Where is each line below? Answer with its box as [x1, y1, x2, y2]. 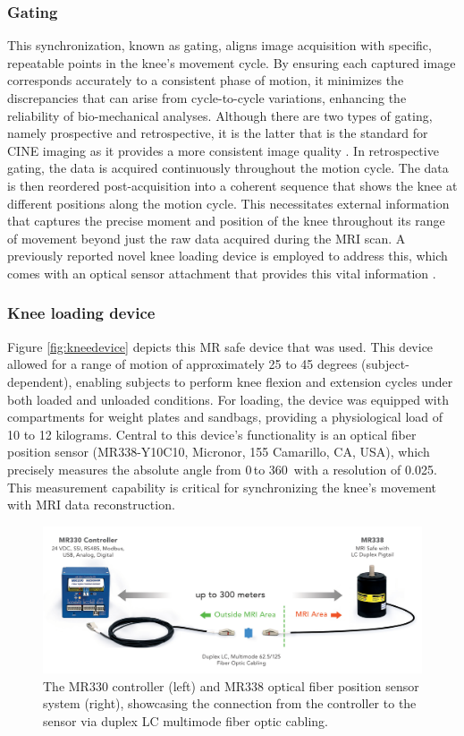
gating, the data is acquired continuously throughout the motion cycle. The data [7, 158, 449, 177]
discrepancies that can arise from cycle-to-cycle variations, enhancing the [7, 89, 407, 107]
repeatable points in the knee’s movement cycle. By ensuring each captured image [7, 53, 456, 72]
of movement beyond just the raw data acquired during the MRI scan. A [7, 228, 406, 247]
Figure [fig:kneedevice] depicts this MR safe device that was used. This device [7, 337, 434, 355]
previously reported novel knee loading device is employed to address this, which [7, 246, 448, 265]
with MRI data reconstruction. [7, 495, 175, 514]
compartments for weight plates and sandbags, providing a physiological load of [7, 407, 443, 426]
